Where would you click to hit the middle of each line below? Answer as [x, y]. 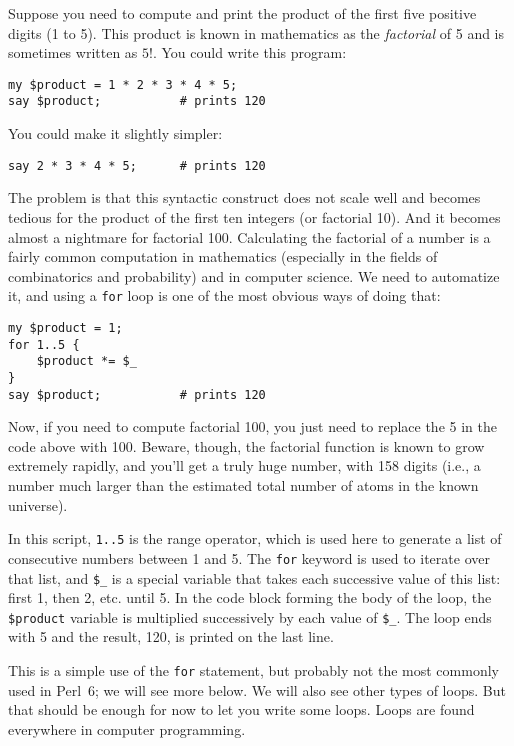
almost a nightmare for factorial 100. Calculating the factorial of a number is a [249, 236]
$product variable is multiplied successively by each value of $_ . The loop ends [250, 616]
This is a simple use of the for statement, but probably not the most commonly [253, 670]
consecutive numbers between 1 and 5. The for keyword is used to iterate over [249, 557]
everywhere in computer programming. [127, 728]
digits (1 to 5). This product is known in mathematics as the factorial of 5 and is [256, 32]
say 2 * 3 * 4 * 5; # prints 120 [137, 165]
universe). [38, 504]
